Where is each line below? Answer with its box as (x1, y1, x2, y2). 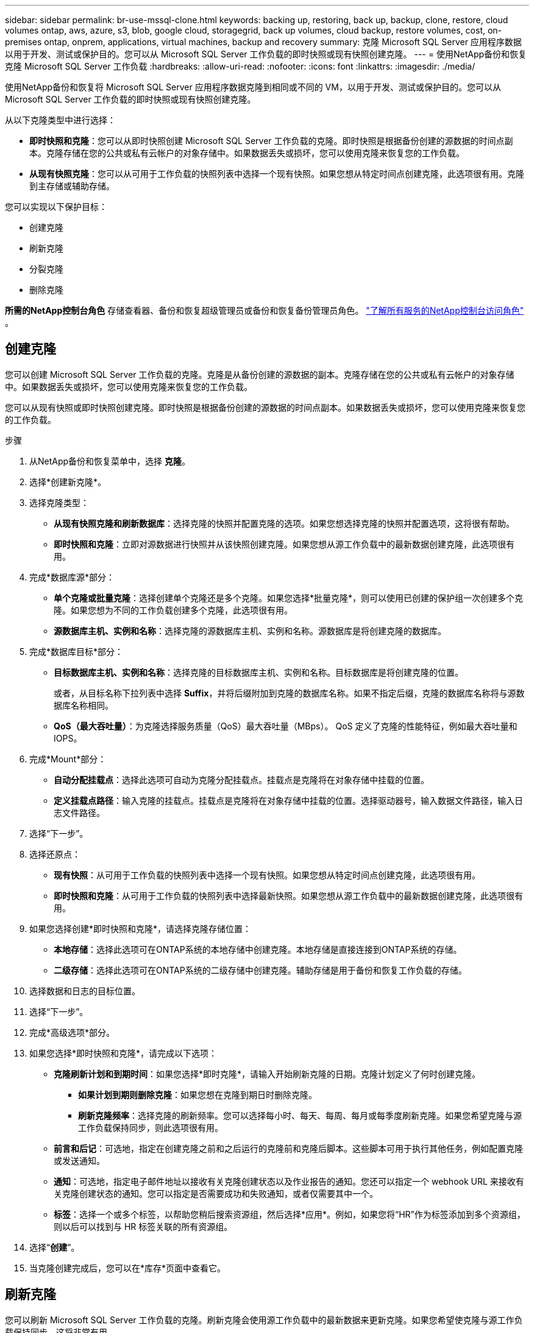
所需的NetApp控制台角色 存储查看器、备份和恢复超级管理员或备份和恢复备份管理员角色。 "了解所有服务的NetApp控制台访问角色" (5, 305, 524, 316)
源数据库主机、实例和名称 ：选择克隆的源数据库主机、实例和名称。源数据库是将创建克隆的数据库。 (54, 625, 446, 636)
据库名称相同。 (54, 699, 113, 710)
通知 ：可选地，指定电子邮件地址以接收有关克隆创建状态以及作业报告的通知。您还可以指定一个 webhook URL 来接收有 (54, 1176, 524, 1187)
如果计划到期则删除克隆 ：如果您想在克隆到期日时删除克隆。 (78, 1089, 317, 1100)
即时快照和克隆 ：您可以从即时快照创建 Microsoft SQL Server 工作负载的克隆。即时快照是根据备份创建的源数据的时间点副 (29, 135, 513, 146)
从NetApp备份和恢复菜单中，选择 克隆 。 (29, 455, 191, 466)
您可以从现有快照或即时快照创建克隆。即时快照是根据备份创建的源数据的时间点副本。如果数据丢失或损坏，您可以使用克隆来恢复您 (5, 402, 525, 413)
